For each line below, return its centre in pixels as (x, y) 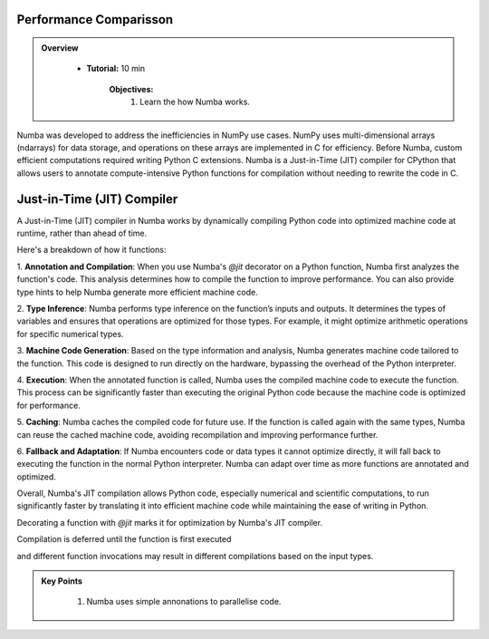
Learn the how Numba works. (195, 102)
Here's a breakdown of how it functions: (91, 250)
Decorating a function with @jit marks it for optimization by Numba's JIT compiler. (170, 522)
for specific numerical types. (70, 334)
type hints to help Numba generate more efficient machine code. (137, 292)
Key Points (62, 581)
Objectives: (131, 89)
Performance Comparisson (95, 19)
